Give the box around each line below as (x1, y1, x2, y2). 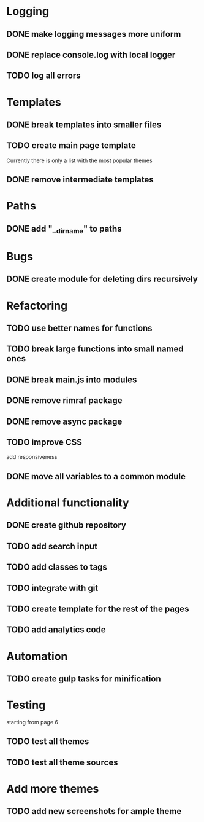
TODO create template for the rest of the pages (6, 603, 189, 614)
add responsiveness (6, 453, 58, 461)
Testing (6, 699, 46, 712)
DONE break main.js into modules (6, 374, 137, 385)
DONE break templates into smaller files (6, 119, 162, 130)
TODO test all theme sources (6, 757, 118, 767)
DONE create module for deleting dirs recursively (6, 274, 198, 284)
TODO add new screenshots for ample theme (6, 806, 182, 816)
